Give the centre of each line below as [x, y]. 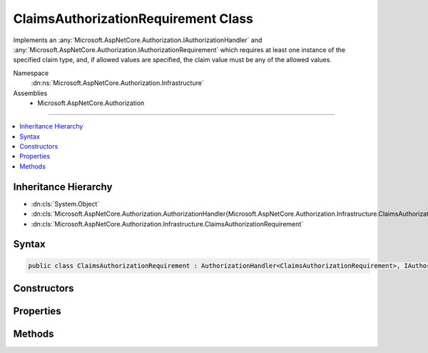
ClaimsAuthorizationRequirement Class [133, 19]
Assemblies [30, 93]
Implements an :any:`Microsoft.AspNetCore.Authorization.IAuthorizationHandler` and [138, 40]
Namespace [31, 73]
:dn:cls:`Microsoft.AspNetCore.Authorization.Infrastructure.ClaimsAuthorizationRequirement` [167, 224]
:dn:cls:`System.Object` [65, 204]
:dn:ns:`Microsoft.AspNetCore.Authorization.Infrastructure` [118, 83]
